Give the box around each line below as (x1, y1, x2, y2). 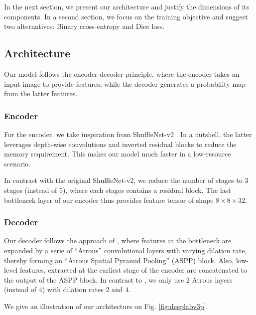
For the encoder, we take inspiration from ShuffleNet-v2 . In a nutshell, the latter (4, 129, 252, 139)
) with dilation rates (42, 284, 104, 295)
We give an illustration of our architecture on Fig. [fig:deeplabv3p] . (4, 301, 208, 311)
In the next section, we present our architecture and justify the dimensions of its (4, 1, 250, 11)
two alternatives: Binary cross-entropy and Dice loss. (4, 21, 165, 31)
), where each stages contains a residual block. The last (63, 184, 231, 195)
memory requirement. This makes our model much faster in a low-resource (4, 149, 231, 159)
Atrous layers (192, 274, 233, 285)
